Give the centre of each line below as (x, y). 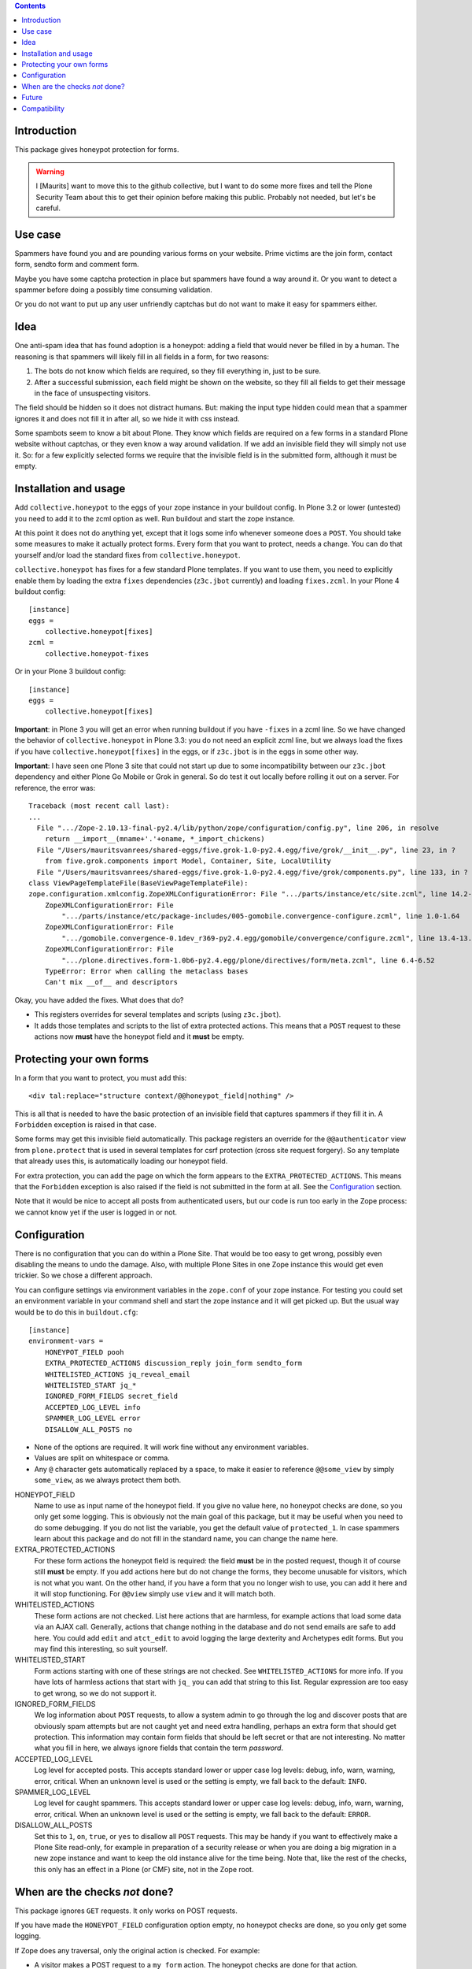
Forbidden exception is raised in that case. (85, 1125)
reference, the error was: (55, 788)
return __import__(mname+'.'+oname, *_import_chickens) (155, 839)
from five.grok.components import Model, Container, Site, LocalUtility (188, 861)
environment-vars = (66, 1341)
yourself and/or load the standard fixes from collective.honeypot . (127, 554)
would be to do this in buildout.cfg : (76, 1312)
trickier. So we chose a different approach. (83, 1275)
